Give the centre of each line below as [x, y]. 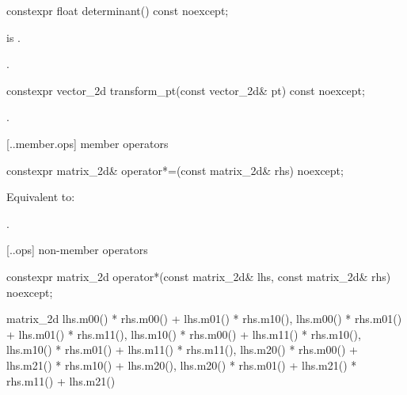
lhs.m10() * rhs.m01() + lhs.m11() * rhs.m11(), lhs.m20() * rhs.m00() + [182, 349]
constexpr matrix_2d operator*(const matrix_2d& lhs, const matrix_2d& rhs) [199, 276]
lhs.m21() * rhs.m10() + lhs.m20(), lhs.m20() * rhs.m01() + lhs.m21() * [182, 365]
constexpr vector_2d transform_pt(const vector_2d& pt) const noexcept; [186, 90]
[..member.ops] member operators [87, 143]
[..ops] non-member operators [77, 250]
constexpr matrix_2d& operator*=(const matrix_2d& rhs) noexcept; [175, 170]
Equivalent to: [41, 197]
